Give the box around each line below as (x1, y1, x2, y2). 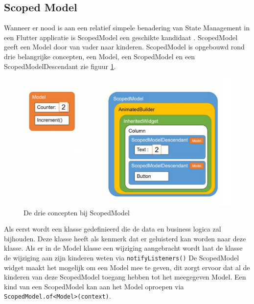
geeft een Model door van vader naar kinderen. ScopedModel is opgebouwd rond (4, 42, 245, 52)
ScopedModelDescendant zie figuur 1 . (4, 61, 116, 71)
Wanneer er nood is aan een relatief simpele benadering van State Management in (4, 23, 250, 33)
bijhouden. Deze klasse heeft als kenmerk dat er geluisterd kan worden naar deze (4, 233, 246, 243)
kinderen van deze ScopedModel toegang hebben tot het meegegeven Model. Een (4, 272, 246, 282)
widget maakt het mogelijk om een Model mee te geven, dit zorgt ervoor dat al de (4, 262, 250, 272)
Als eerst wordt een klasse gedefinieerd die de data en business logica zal (4, 224, 221, 234)
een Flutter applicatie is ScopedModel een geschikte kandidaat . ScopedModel (4, 32, 238, 42)
